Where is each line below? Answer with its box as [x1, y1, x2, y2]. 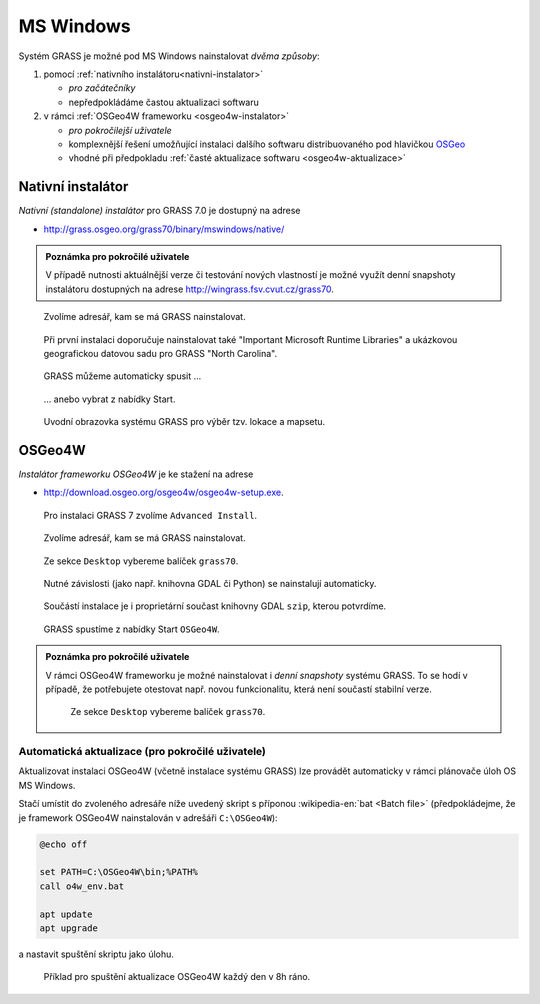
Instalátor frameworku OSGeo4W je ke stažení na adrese [18, 468, 254, 480]
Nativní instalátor [18, 178, 129, 195]
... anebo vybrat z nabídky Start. [43, 393, 176, 405]
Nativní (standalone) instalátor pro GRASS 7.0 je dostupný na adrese [18, 205, 301, 217]
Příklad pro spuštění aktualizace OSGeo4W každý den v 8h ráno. [43, 971, 311, 983]
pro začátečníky [68, 82, 136, 94]
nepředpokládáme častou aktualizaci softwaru [68, 96, 260, 108]
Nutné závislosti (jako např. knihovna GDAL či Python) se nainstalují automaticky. [43, 577, 377, 589]
